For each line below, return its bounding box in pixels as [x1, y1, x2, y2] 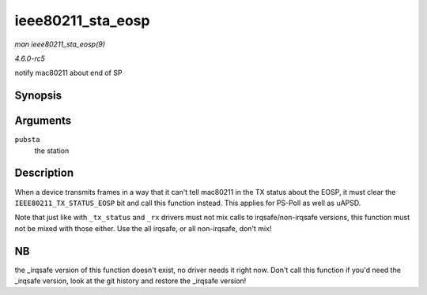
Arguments [14, 114, 72, 128]
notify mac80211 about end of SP [14, 68, 123, 78]
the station [34, 146, 70, 155]
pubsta [14, 135, 40, 144]
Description [14, 166, 74, 180]
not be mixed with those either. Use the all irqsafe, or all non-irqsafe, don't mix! [14, 223, 272, 233]
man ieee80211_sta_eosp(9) [14, 39, 106, 49]
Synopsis [14, 89, 62, 103]
